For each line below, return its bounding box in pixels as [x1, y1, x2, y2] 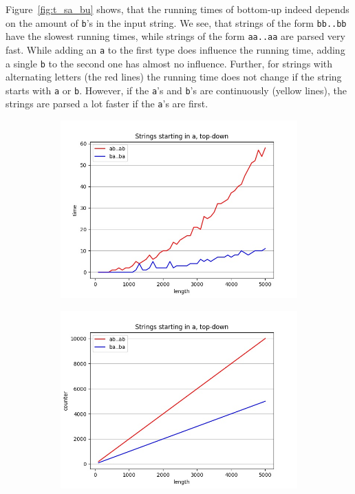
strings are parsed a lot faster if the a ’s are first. [6, 96, 208, 111]
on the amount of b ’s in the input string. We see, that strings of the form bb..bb [6, 15, 347, 30]
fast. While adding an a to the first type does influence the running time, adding [6, 42, 345, 56]
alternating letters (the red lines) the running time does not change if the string [6, 69, 342, 84]
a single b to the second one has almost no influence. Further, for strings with [6, 56, 333, 70]
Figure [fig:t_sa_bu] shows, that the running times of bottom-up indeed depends [6, 2, 349, 16]
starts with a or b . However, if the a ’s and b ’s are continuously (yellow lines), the [6, 83, 347, 97]
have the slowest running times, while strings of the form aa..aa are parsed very [6, 29, 345, 43]
